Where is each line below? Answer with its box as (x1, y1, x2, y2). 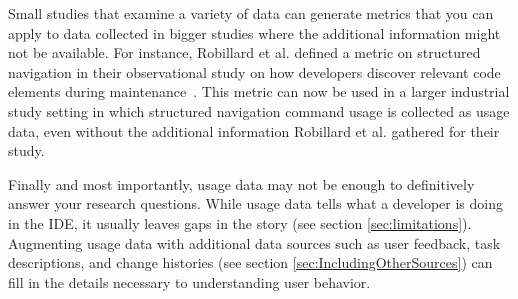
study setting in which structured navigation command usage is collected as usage (8, 100, 510, 121)
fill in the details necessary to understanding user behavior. (8, 271, 371, 292)
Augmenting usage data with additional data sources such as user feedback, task (8, 232, 501, 253)
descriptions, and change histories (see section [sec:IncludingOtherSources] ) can (8, 252, 493, 273)
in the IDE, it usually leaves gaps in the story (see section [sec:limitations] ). (8, 212, 472, 233)
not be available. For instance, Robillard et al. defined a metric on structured (8, 42, 481, 63)
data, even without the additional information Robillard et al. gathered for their (8, 120, 500, 141)
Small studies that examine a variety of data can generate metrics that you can (8, 3, 494, 23)
